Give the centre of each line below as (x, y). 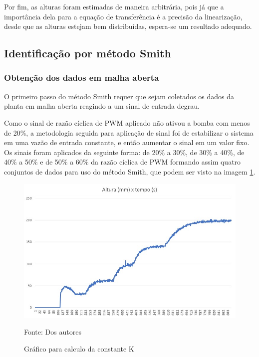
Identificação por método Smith (88, 53)
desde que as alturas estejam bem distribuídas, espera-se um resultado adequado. (128, 26)
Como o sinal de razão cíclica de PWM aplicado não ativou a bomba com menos (127, 122)
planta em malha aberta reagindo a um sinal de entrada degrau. (102, 106)
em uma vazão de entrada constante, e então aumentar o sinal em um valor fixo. (127, 142)
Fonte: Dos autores (53, 332)
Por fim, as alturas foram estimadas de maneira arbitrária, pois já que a (114, 6)
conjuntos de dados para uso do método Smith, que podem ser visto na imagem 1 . (130, 171)
